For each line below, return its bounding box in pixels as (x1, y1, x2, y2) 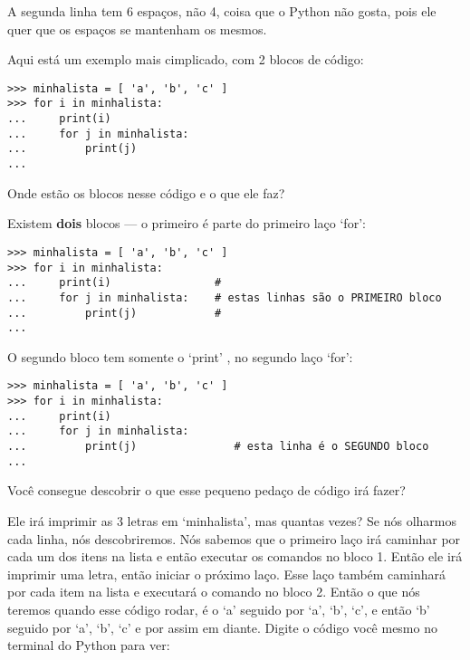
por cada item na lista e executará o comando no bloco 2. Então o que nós (7, 582, 420, 601)
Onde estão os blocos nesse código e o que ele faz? (7, 183, 285, 202)
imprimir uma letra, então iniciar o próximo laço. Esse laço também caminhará (7, 564, 446, 583)
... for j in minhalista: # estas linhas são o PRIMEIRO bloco (7, 291, 442, 304)
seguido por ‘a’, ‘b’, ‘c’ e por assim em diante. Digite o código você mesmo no (7, 617, 437, 636)
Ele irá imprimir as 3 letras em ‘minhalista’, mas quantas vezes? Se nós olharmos (7, 511, 457, 530)
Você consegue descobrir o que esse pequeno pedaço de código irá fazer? (7, 481, 406, 500)
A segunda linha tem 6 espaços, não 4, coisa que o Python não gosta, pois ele (7, 2, 436, 20)
